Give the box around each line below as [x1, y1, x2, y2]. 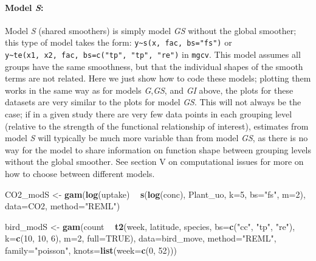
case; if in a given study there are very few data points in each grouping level [5, 108, 292, 120]
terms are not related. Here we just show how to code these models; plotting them [5, 72, 311, 85]
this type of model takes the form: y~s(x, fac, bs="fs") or [5, 36, 232, 49]
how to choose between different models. [5, 167, 155, 180]
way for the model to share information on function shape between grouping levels [5, 143, 312, 156]
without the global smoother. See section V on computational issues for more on [5, 155, 304, 168]
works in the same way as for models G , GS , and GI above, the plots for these [5, 83, 294, 96]
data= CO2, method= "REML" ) [5, 200, 120, 212]
